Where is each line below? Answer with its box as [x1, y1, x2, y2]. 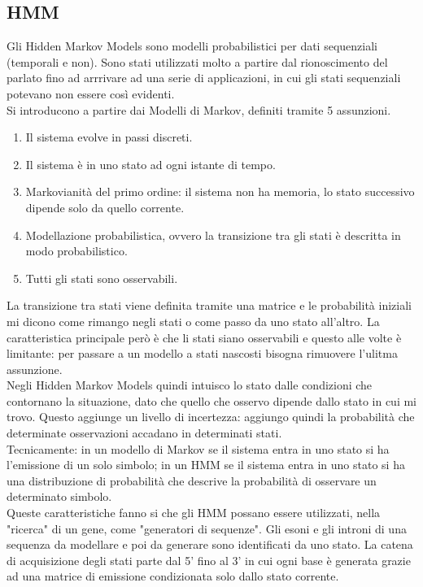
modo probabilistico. [25, 242, 128, 259]
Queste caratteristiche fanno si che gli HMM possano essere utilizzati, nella [7, 504, 381, 521]
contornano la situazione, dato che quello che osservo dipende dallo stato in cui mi [7, 392, 416, 409]
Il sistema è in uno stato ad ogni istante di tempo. [25, 155, 276, 172]
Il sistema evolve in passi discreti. [25, 128, 193, 146]
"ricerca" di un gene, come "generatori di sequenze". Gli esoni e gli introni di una [7, 520, 407, 537]
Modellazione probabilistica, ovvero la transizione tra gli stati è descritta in [25, 226, 401, 243]
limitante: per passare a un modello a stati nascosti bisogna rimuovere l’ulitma [7, 345, 398, 362]
